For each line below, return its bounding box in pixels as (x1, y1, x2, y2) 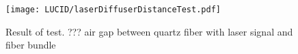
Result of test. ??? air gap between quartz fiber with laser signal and (5, 24, 293, 38)
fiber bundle (5, 38, 56, 52)
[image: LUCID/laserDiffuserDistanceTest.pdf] (5, 5, 221, 14)
